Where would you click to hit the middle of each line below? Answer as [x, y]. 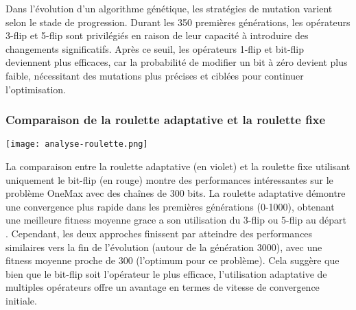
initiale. [21, 300]
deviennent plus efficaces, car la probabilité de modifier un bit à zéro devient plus [177, 62]
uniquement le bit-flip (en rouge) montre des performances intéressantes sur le [169, 179]
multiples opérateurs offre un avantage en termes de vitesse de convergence [163, 287]
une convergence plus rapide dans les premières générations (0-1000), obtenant [170, 206]
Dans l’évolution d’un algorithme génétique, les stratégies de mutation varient [169, 8]
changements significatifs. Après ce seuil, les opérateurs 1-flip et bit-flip [155, 48]
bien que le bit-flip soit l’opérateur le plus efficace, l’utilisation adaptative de [166, 273]
